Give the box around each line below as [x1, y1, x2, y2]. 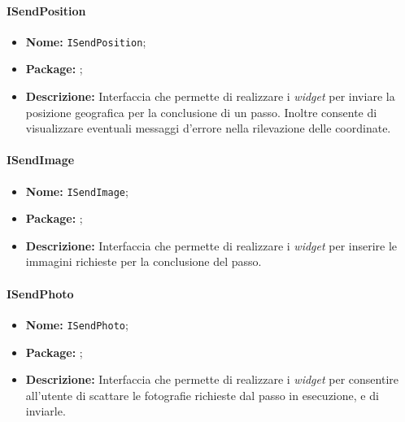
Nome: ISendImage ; [25, 182, 128, 199]
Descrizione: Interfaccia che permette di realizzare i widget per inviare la [25, 88, 395, 105]
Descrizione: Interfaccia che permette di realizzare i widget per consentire [25, 371, 398, 388]
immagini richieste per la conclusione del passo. [25, 253, 262, 270]
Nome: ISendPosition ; [25, 33, 146, 50]
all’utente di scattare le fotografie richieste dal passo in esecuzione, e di [25, 386, 379, 403]
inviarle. [25, 402, 66, 420]
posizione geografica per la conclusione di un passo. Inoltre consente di [25, 103, 377, 120]
